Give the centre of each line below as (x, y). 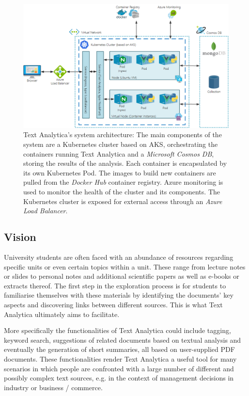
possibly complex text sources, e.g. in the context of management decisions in (119, 378)
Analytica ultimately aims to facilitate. (62, 314)
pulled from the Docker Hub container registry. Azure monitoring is (123, 182)
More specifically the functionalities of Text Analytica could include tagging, (117, 330)
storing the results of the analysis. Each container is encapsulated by (125, 163)
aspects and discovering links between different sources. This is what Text (113, 304)
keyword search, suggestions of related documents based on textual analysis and (123, 340)
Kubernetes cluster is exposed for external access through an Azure (123, 201)
